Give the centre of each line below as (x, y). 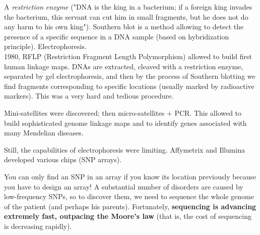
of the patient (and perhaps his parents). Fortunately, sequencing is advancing (130, 206)
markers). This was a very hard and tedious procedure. (89, 96)
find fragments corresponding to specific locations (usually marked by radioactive (129, 86)
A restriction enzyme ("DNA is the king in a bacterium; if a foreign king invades (128, 7)
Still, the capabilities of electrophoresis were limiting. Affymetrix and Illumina (125, 149)
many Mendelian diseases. (44, 133)
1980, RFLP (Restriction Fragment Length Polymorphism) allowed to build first (128, 56)
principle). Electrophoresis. (45, 46)
